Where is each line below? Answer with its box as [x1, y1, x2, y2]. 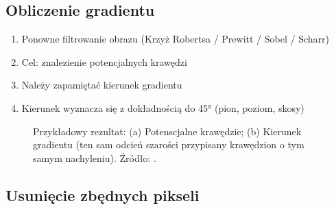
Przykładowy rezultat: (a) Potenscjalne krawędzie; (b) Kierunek [33, 124, 302, 138]
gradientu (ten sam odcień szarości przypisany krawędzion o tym [33, 137, 305, 152]
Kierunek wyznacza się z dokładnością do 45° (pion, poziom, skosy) [21, 100, 305, 115]
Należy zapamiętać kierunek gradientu [21, 78, 182, 92]
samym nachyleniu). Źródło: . [33, 150, 156, 165]
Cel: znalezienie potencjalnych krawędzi [21, 54, 187, 69]
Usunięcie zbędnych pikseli [5, 184, 200, 205]
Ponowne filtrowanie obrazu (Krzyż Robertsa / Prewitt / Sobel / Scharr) [21, 32, 329, 46]
